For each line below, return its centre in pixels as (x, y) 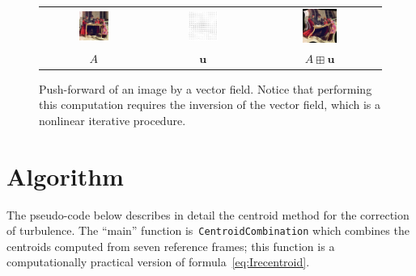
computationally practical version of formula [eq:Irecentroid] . (158, 262)
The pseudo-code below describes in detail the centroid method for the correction (208, 214)
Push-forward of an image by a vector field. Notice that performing (206, 88)
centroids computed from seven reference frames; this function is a (171, 246)
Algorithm (65, 176)
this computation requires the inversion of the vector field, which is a (210, 105)
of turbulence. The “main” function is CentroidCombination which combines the (208, 230)
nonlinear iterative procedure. (112, 120)
